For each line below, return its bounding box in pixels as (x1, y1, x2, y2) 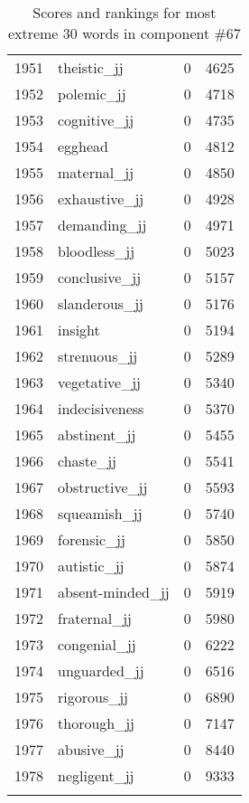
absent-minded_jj (58, 581, 170, 602)
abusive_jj (58, 739, 124, 760)
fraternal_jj (58, 608, 132, 628)
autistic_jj (58, 555, 124, 576)
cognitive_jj (58, 109, 134, 130)
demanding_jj (58, 214, 147, 235)
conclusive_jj (58, 267, 142, 288)
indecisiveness (58, 398, 144, 419)
